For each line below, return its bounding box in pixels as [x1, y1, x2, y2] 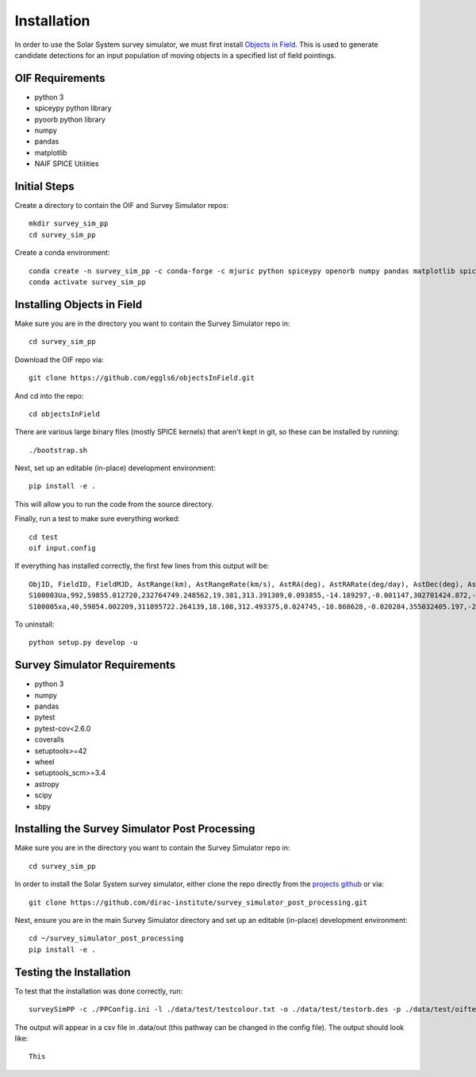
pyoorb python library [34, 114, 106, 124]
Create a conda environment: [14, 248, 110, 257]
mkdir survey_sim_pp [29, 219, 109, 228]
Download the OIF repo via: [14, 354, 105, 365]
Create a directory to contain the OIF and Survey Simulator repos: [14, 201, 229, 210]
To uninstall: [14, 620, 55, 629]
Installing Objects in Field [14, 298, 143, 311]
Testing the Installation [14, 965, 131, 979]
